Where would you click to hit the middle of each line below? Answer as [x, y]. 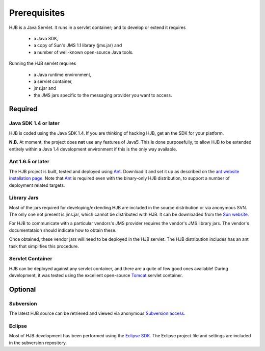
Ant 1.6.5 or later [29, 162]
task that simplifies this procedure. [44, 246]
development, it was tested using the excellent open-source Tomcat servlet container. [96, 276]
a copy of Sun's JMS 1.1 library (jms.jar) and [78, 45]
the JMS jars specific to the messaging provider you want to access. [103, 95]
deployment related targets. [37, 185]
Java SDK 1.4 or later [34, 124]
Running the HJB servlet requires [42, 63]
